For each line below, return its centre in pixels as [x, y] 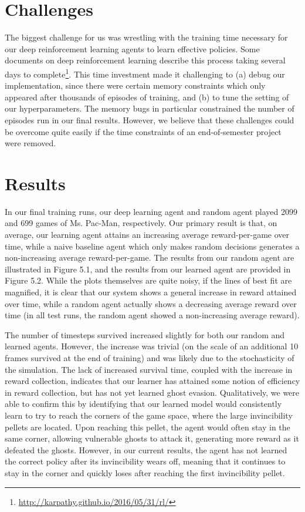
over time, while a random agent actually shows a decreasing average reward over [151, 303]
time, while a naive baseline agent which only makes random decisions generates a [152, 246]
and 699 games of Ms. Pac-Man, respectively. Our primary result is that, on [141, 223]
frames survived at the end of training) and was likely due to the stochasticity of [150, 357]
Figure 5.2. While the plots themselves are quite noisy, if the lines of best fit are [148, 280]
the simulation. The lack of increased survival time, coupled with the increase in [149, 369]
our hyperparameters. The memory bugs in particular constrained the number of [150, 108]
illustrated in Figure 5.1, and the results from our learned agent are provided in [148, 269]
